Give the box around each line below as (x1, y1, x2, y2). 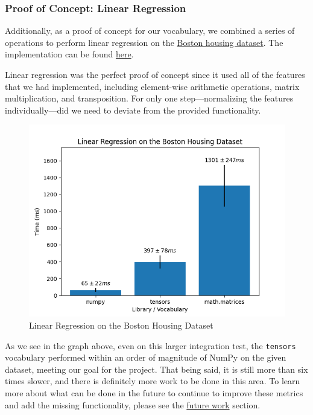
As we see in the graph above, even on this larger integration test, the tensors (5, 339, 296, 352)
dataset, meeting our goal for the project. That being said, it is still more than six (5, 362, 308, 375)
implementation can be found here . (5, 48, 134, 60)
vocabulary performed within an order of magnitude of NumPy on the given (5, 351, 286, 364)
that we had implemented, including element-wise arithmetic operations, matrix (5, 80, 300, 92)
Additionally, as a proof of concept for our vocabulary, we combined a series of (5, 24, 295, 37)
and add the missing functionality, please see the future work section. (5, 398, 261, 411)
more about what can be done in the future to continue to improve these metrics (5, 387, 303, 399)
